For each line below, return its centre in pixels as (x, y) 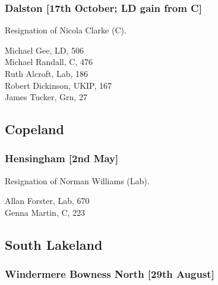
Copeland (34, 129)
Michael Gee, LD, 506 (45, 50)
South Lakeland (54, 244)
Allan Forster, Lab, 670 (47, 201)
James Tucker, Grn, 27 (46, 97)
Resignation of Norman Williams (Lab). (77, 180)
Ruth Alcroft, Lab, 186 (47, 73)
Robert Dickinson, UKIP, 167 (58, 85)
